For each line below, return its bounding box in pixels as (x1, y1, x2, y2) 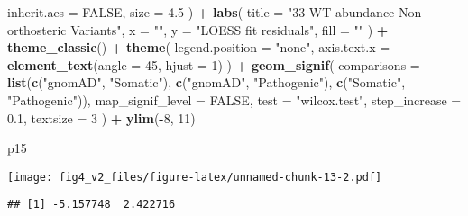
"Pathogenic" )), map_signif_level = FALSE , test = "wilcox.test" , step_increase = (7, 90, 462, 109)
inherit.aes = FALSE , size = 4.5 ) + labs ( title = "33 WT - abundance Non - (7, 3, 426, 21)
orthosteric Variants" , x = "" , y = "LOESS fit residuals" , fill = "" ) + (7, 20, 389, 39)
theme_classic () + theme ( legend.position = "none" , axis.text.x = (7, 38, 390, 57)
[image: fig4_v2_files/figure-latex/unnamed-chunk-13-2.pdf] (7, 170, 382, 184)
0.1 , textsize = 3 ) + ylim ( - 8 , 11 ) (7, 108, 196, 127)
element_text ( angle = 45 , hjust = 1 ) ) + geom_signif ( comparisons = (7, 55, 420, 74)
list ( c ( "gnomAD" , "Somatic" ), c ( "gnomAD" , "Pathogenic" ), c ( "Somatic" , (7, 73, 406, 92)
